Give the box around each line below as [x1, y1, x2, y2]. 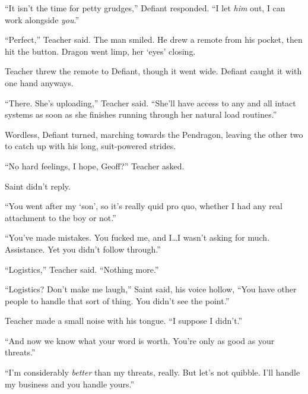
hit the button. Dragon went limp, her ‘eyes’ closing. [5, 45, 196, 57]
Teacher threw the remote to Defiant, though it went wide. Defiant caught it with [5, 65, 302, 77]
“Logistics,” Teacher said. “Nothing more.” [5, 263, 159, 275]
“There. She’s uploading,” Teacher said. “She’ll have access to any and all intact [5, 96, 296, 109]
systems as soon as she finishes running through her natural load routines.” [5, 108, 277, 121]
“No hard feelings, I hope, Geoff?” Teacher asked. [5, 159, 185, 172]
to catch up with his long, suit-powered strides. [5, 140, 176, 152]
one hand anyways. [5, 76, 74, 89]
